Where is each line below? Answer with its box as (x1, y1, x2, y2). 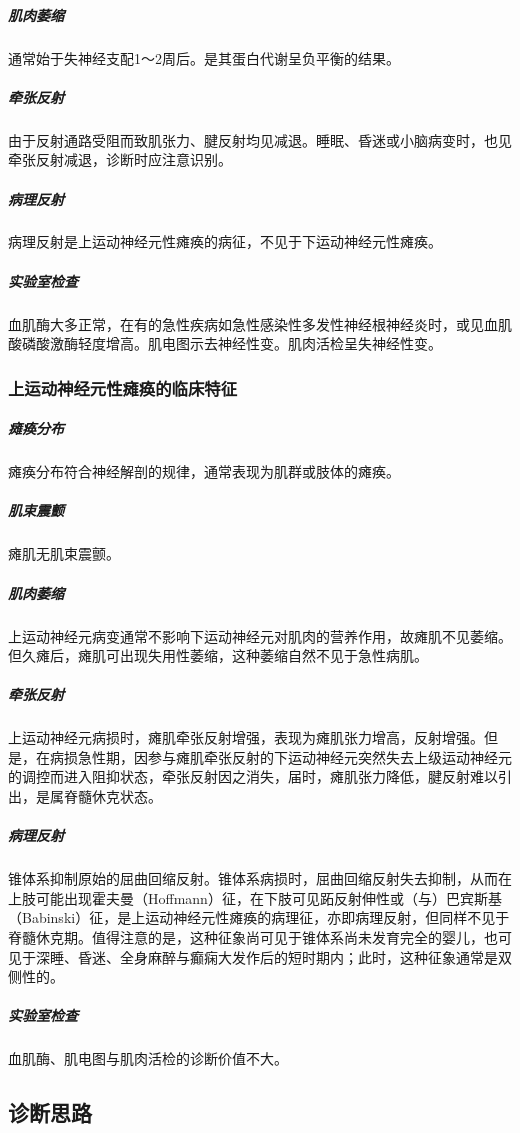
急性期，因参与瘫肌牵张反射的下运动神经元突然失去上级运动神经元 (77, 746, 512, 767)
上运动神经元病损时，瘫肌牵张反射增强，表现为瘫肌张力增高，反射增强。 (8, 727, 484, 748)
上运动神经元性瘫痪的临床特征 (8, 375, 238, 400)
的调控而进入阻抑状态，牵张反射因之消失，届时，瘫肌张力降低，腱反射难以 (8, 766, 498, 787)
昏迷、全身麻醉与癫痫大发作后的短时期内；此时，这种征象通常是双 (77, 946, 512, 967)
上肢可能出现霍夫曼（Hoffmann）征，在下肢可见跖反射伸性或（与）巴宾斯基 (8, 887, 502, 908)
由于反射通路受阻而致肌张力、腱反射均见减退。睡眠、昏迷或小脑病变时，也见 (8, 129, 512, 150)
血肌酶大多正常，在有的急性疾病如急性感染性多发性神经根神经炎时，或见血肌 (8, 313, 512, 334)
